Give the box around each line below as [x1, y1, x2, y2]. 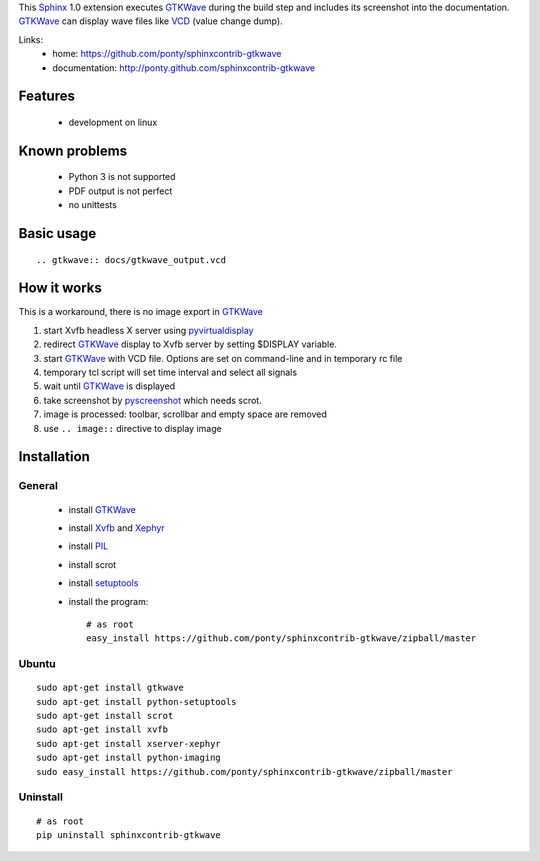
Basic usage [18, 225, 97, 242]
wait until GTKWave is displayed [43, 380, 176, 392]
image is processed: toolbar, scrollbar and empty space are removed [43, 408, 327, 420]
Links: [18, 33, 44, 45]
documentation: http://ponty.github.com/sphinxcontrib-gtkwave [52, 61, 315, 74]
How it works [18, 280, 102, 297]
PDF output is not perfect [68, 185, 173, 197]
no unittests [68, 199, 117, 211]
